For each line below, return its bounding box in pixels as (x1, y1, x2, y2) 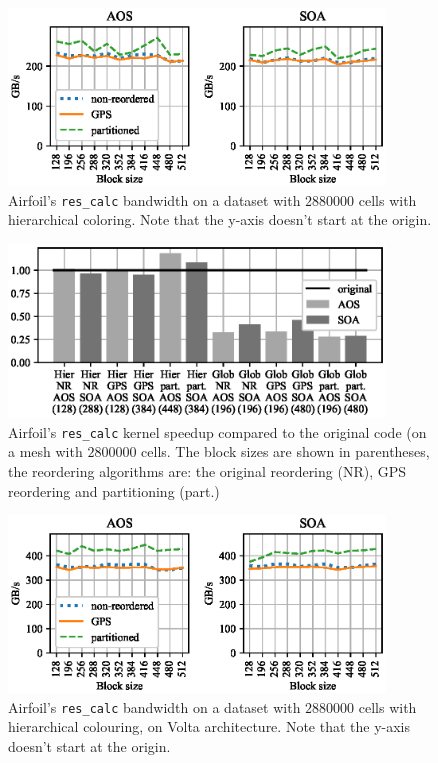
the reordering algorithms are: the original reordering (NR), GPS (8, 460, 407, 481)
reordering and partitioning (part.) (8, 480, 220, 501)
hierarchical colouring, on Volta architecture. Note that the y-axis (8, 716, 411, 737)
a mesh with (8, 441, 83, 462)
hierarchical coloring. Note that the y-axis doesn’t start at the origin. (8, 209, 432, 230)
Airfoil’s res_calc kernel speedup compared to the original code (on (8, 421, 427, 442)
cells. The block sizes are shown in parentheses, (141, 441, 430, 462)
